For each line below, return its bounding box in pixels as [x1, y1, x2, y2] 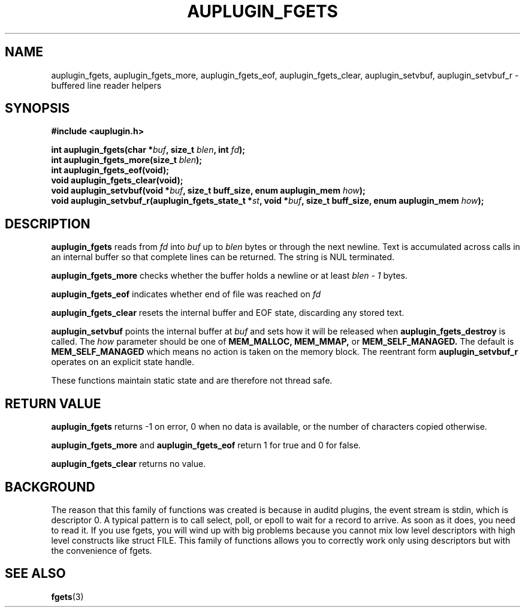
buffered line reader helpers [51, 80, 162, 91]
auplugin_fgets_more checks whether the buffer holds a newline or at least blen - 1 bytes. [51, 270, 408, 281]
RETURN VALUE [5, 396, 101, 411]
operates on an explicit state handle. [51, 357, 195, 367]
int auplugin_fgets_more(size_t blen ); [51, 155, 203, 165]
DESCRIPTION [5, 216, 90, 231]
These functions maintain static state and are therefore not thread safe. [51, 375, 333, 386]
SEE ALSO [5, 566, 66, 581]
